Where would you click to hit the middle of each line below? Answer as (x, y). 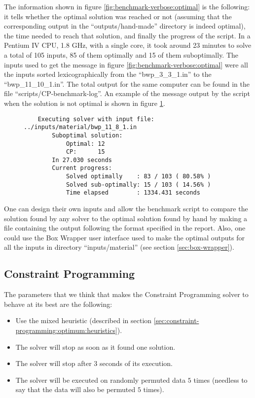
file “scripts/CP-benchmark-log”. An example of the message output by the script (127, 93)
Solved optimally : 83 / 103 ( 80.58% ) (138, 177)
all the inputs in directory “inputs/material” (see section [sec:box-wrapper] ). (119, 247)
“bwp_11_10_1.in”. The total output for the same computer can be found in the (127, 83)
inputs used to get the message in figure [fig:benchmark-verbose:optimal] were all (126, 64)
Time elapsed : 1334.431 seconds (133, 193)
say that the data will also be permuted (75, 389)
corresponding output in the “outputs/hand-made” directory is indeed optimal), (125, 26)
